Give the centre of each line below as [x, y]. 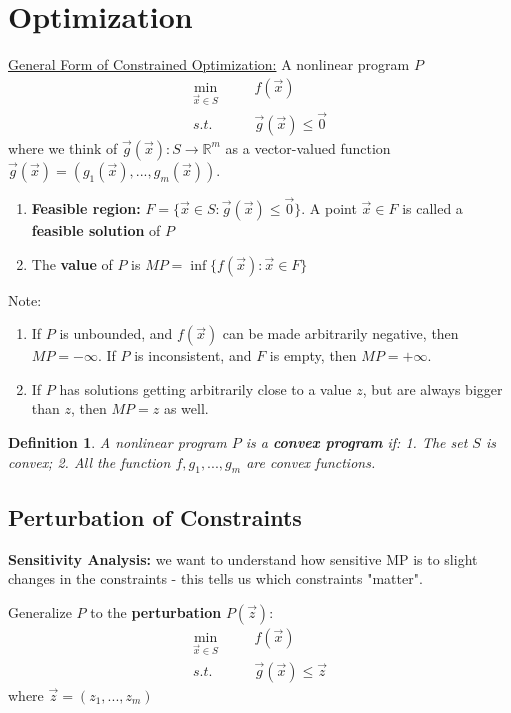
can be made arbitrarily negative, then [340, 333]
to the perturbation [156, 611]
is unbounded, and [116, 333]
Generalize [40, 611]
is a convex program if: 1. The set [356, 441]
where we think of [63, 147]
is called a [432, 208]
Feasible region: [86, 208]
